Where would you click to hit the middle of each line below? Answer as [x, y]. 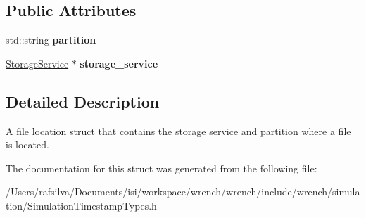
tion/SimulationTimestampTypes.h [81, 205]
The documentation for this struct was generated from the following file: [162, 168]
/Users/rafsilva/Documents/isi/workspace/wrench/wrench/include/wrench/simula [183, 192]
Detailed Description [83, 101]
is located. [27, 145]
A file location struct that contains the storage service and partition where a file [178, 130]
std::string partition [51, 40]
